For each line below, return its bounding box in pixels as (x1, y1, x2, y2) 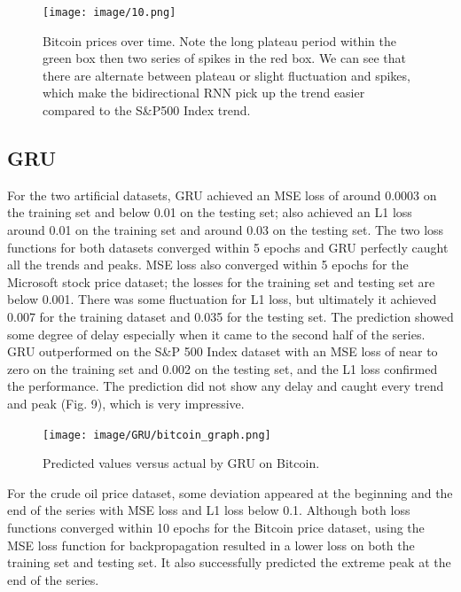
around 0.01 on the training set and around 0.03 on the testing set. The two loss (7, 221, 444, 239)
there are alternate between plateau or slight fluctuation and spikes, (43, 66, 410, 84)
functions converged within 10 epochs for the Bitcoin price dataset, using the (7, 518, 425, 536)
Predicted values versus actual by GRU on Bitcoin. (43, 454, 320, 472)
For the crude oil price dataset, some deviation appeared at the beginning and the (7, 483, 453, 502)
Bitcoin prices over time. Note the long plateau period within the (43, 31, 396, 50)
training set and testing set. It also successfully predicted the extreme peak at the (7, 553, 451, 572)
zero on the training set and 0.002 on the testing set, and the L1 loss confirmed (7, 359, 438, 378)
